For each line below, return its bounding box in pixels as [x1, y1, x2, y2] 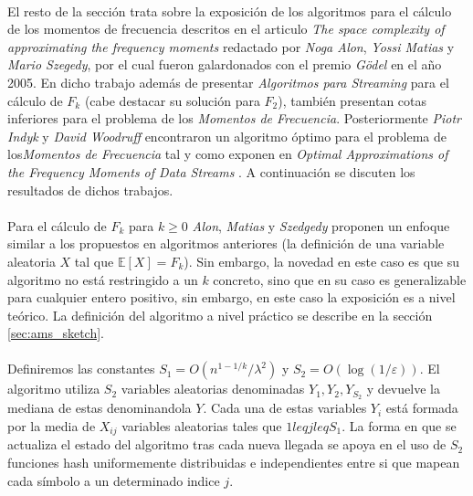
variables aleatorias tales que [121, 416, 282, 435]
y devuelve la [366, 379, 440, 398]
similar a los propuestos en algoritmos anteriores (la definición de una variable [7, 234, 445, 253]
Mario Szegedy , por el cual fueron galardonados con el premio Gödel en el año [7, 55, 442, 74]
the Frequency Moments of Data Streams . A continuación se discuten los [7, 162, 415, 181]
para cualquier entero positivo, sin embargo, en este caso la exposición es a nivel [7, 288, 456, 307]
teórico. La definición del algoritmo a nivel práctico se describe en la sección [7, 305, 433, 324]
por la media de [7, 416, 96, 435]
